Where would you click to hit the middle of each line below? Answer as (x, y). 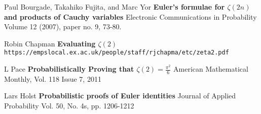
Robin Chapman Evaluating (50, 43)
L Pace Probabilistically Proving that (69, 69)
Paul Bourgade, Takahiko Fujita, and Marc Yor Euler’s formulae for (115, 7)
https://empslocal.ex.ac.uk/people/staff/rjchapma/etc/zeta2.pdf (117, 53)
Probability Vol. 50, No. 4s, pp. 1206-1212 (69, 106)
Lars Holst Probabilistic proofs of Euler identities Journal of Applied (120, 96)
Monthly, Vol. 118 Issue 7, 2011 (53, 78)
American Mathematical (211, 69)
